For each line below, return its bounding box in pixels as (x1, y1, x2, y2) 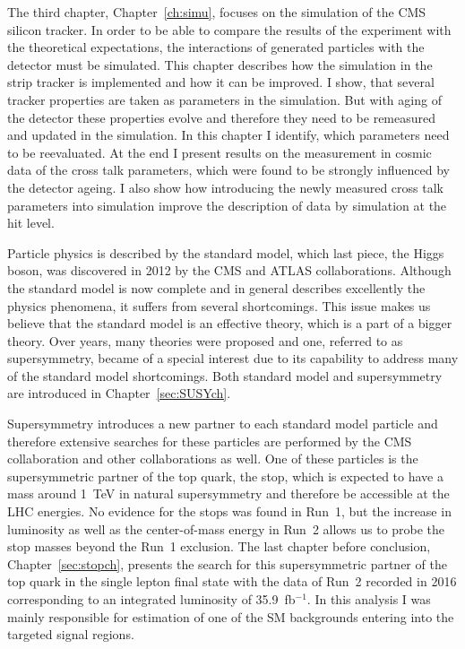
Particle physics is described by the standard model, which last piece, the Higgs (7, 243, 444, 262)
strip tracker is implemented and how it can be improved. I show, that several (7, 73, 435, 91)
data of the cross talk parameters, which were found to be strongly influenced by (7, 160, 451, 179)
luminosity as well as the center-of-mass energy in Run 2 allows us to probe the (7, 519, 445, 538)
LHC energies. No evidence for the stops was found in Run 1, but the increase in (7, 502, 452, 521)
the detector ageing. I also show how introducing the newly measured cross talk (7, 177, 444, 196)
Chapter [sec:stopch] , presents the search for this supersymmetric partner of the (7, 554, 447, 573)
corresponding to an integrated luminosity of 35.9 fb (7, 590, 296, 608)
